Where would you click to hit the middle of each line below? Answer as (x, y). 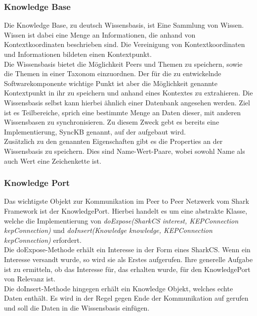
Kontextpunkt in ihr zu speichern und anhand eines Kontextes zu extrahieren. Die (128, 93)
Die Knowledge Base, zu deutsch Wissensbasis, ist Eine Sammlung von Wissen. (124, 25)
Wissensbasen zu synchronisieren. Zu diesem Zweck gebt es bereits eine (112, 122)
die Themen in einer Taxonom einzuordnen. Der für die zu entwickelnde (113, 73)
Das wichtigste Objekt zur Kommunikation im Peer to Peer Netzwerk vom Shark (127, 201)
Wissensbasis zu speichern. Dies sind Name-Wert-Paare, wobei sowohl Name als (125, 151)
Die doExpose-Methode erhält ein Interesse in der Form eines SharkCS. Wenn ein (127, 249)
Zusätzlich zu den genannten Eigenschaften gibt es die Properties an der (113, 141)
